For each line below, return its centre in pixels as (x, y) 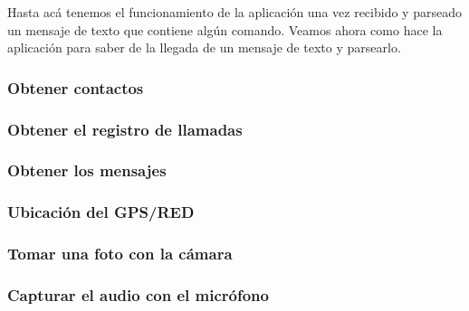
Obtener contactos (76, 87)
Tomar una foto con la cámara (120, 254)
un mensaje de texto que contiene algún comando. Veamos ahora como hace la (225, 29)
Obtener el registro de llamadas (125, 129)
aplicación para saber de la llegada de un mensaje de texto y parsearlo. (204, 47)
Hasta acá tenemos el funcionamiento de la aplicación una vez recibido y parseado (234, 12)
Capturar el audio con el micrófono (138, 294)
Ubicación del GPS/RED (101, 212)
